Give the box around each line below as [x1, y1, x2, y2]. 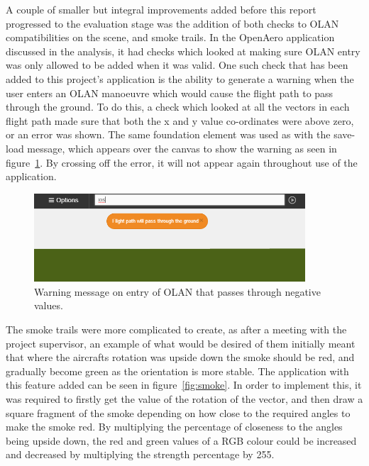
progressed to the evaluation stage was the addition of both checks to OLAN [6, 16, 339, 30]
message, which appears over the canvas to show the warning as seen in [27, 140, 337, 155]
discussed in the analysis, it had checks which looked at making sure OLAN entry [6, 43, 360, 58]
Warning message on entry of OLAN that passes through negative [34, 284, 321, 299]
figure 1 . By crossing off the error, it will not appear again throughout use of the [6, 155, 358, 170]
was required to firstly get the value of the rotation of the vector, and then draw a [6, 391, 363, 406]
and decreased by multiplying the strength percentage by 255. [6, 447, 275, 462]
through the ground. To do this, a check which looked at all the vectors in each [6, 99, 350, 114]
